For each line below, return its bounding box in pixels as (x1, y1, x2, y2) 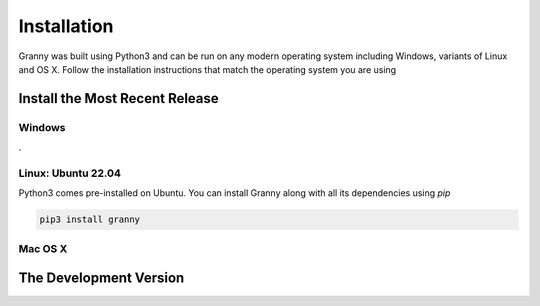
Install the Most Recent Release (18, 90, 219, 107)
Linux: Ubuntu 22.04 (18, 166, 122, 180)
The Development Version (18, 270, 185, 287)
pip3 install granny (39, 214, 140, 225)
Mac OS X (18, 241, 68, 255)
